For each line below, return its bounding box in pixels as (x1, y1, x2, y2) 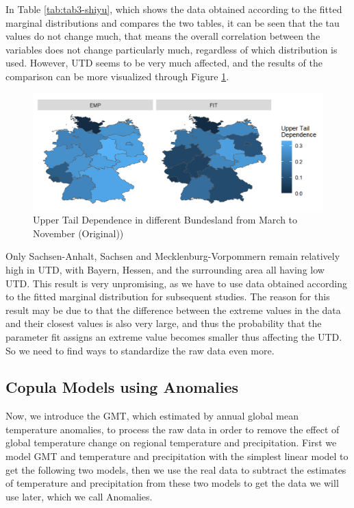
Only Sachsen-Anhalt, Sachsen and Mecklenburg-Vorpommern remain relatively (5, 249, 340, 263)
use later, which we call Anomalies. (5, 489, 153, 503)
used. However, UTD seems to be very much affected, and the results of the (5, 56, 323, 70)
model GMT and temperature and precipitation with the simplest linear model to (5, 449, 349, 463)
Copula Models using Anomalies (5, 376, 239, 398)
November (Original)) (33, 226, 124, 240)
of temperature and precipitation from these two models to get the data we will (5, 476, 339, 490)
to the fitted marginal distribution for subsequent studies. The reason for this (5, 289, 330, 304)
